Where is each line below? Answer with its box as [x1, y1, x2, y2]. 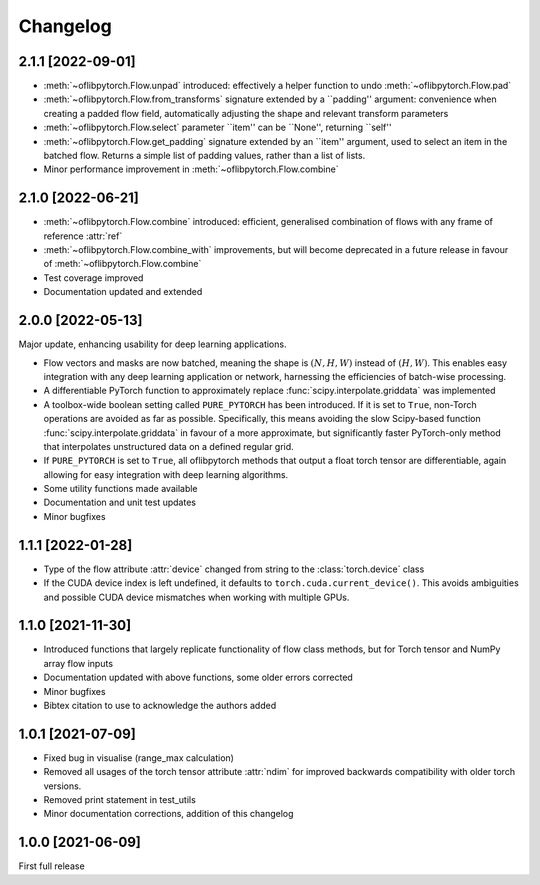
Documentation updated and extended [43, 286, 203, 298]
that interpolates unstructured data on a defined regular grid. [43, 440, 294, 452]
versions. [43, 780, 82, 792]
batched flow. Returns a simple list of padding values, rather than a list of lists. [43, 150, 366, 162]
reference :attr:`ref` [43, 230, 123, 242]
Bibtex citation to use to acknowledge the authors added [43, 700, 277, 712]
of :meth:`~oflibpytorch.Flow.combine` [43, 258, 202, 270]
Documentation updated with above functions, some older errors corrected [43, 671, 354, 684]
